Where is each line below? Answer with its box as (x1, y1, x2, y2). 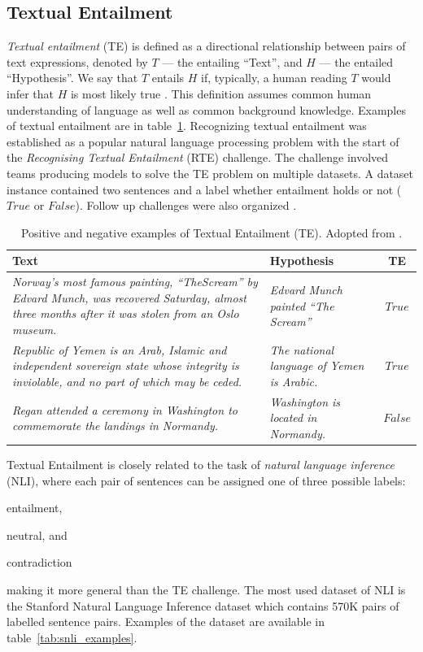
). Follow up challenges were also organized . (75, 197, 297, 214)
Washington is (269, 393, 341, 410)
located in (269, 409, 317, 426)
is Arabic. (269, 372, 318, 389)
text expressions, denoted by (7, 53, 148, 70)
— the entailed (319, 53, 394, 70)
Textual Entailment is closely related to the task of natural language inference (7, 456, 395, 473)
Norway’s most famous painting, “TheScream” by (12, 273, 258, 290)
